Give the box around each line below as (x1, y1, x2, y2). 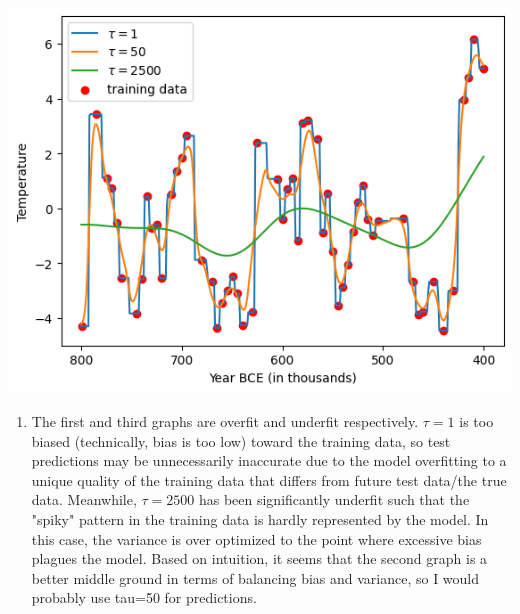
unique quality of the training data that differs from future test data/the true (31, 469, 507, 490)
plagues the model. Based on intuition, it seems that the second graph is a (31, 548, 488, 569)
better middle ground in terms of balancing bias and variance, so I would (31, 567, 480, 588)
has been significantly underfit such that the (198, 489, 470, 510)
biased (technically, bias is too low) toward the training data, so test (31, 430, 451, 451)
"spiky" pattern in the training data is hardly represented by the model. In (31, 508, 489, 529)
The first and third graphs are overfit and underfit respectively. (31, 410, 419, 431)
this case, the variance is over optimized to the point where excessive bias (31, 528, 482, 549)
